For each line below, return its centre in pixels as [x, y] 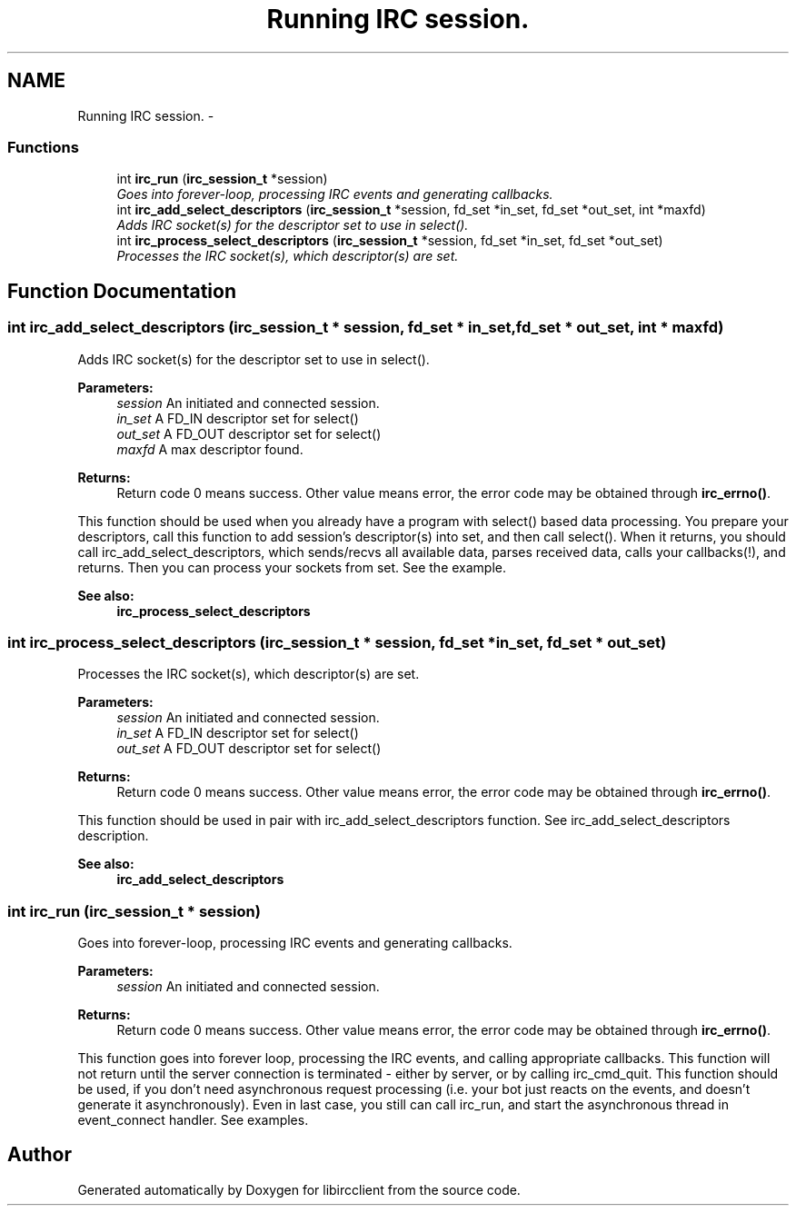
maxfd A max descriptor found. [210, 449]
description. [113, 836]
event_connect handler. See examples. [193, 1120]
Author [40, 1155]
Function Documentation [122, 291]
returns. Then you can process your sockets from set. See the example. [292, 567]
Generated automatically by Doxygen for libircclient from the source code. [299, 1189]
